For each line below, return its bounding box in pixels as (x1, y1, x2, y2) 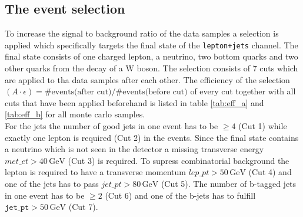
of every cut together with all (190, 85, 296, 97)
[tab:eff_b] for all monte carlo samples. (5, 108, 145, 120)
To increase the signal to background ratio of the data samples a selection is (5, 27, 279, 40)
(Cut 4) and (248, 166, 292, 178)
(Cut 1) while (238, 120, 287, 132)
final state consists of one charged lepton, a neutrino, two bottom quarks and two (5, 50, 298, 63)
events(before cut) (122, 88, 188, 97)
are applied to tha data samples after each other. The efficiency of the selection (5, 73, 290, 86)
